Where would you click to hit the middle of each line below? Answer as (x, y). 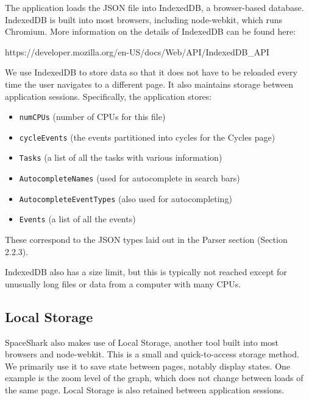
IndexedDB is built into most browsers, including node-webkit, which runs (144, 19)
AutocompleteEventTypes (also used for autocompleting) (126, 198)
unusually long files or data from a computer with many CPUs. (123, 283)
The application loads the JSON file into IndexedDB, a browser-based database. (154, 7)
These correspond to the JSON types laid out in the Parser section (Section (146, 240)
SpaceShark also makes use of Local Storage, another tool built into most (142, 342)
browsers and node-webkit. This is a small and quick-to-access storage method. (152, 354)
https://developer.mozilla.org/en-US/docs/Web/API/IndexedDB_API (137, 51)
